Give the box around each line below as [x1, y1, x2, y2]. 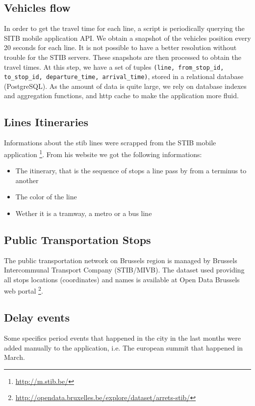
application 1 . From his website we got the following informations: [4, 147, 202, 159]
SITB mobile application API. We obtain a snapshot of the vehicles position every [4, 32, 251, 43]
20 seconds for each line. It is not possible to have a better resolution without [4, 42, 237, 53]
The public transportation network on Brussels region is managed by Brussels [4, 255, 237, 265]
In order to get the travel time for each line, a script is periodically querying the [4, 23, 245, 33]
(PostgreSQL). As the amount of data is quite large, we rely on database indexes [4, 81, 247, 91]
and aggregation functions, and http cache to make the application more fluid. [4, 90, 239, 101]
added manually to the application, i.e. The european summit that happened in [4, 342, 243, 352]
